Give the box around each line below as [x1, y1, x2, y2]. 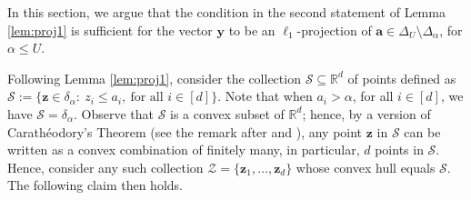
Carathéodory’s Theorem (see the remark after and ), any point [7, 122, 363, 141]
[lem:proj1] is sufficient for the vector [7, 20, 213, 39]
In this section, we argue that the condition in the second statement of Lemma [7, 3, 446, 21]
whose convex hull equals [296, 157, 436, 176]
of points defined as [347, 68, 456, 87]
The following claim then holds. [7, 175, 183, 195]
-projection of [296, 20, 372, 39]
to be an [228, 20, 276, 39]
